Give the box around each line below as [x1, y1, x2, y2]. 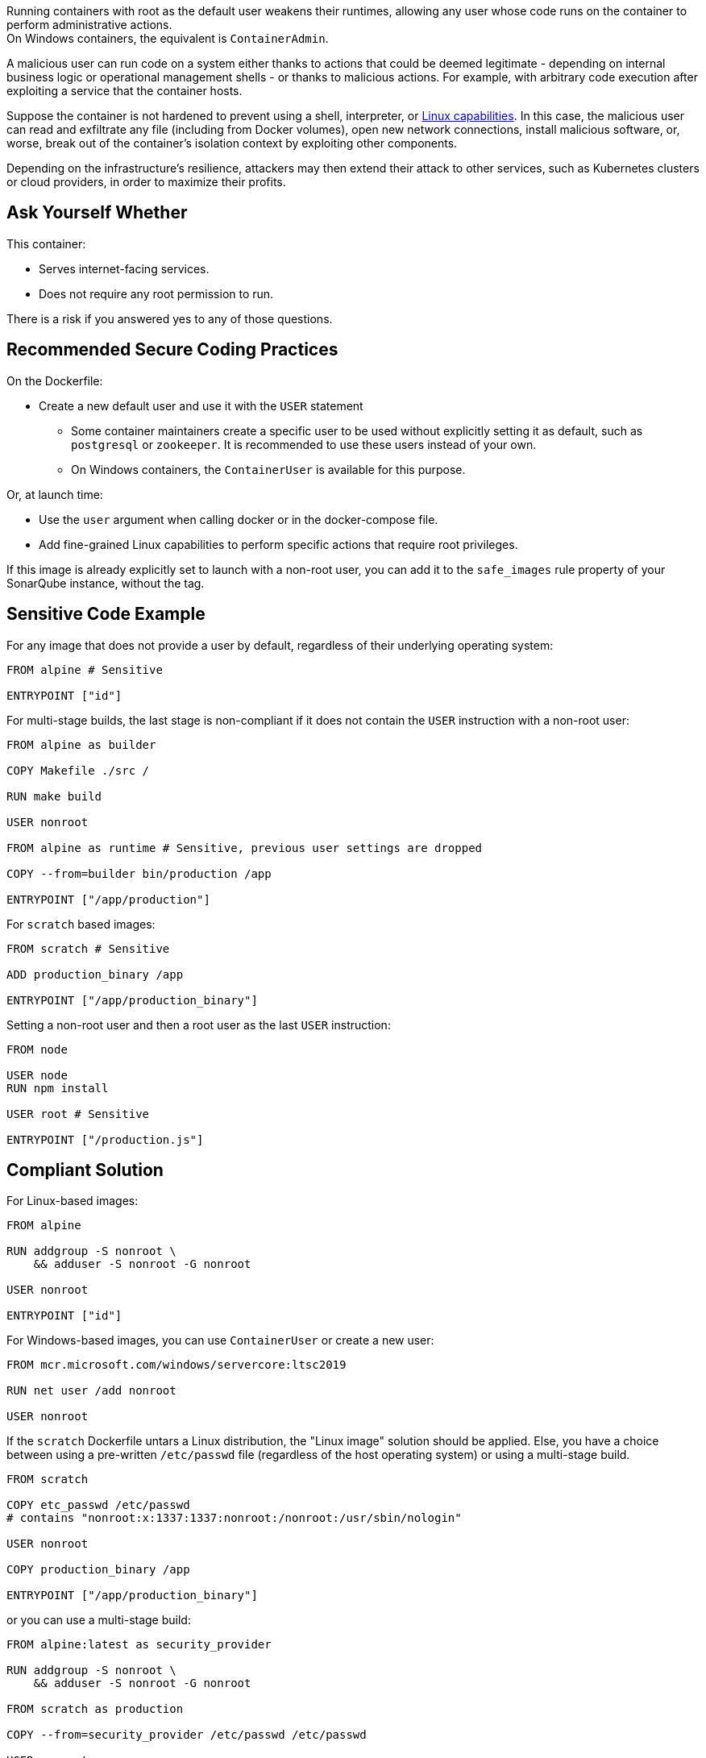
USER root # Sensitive [6, 1107, 150, 1120]
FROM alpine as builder [6, 738, 156, 751]
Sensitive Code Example [6, 604, 206, 625]
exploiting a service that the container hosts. [6, 84, 243, 98]
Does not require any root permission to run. [39, 286, 274, 301]
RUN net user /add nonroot [6, 1384, 176, 1398]
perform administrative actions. [6, 18, 172, 31]
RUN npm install [6, 1081, 109, 1095]
